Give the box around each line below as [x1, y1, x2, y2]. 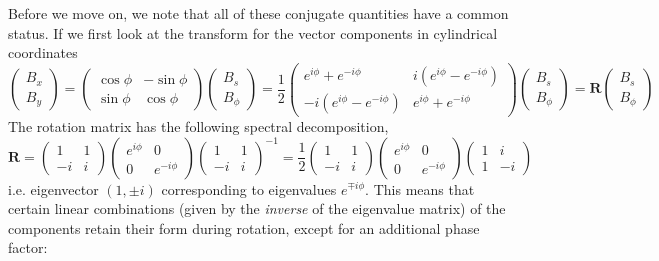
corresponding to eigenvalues [161, 178, 337, 199]
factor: [8, 237, 48, 258]
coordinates [8, 42, 78, 63]
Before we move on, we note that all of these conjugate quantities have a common [8, 3, 509, 23]
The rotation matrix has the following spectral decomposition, [8, 115, 389, 136]
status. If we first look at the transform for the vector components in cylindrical [8, 22, 498, 43]
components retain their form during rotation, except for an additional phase [8, 217, 480, 238]
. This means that [365, 178, 475, 199]
